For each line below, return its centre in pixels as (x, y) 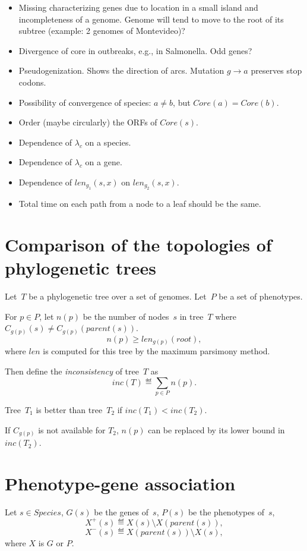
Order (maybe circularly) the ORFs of (88, 122)
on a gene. (104, 162)
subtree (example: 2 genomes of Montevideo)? (102, 31)
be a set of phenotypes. (261, 296)
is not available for (72, 429)
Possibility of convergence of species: (85, 102)
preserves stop (276, 70)
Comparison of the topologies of (138, 245)
